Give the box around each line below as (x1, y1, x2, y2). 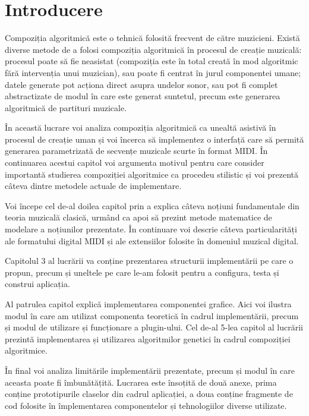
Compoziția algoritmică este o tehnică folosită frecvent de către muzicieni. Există (5, 31, 300, 44)
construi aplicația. (5, 278, 70, 290)
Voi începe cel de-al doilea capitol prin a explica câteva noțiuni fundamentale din (5, 199, 299, 212)
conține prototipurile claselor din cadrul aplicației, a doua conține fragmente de (5, 387, 293, 400)
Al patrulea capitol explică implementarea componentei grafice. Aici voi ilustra (5, 298, 292, 310)
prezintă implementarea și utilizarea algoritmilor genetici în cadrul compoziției (5, 332, 291, 345)
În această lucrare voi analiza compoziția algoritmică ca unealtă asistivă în (5, 121, 276, 134)
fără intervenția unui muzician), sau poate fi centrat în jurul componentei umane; (5, 66, 301, 78)
